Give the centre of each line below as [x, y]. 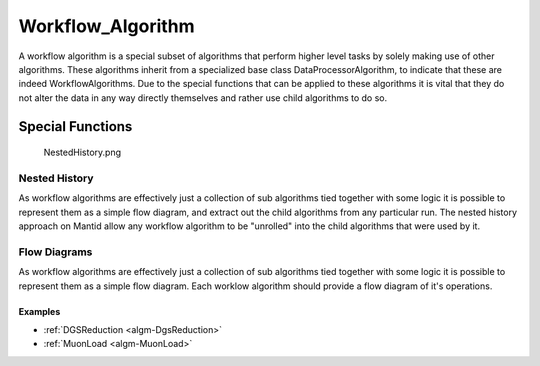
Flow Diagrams [55, 252]
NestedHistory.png [82, 152]
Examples [39, 311]
